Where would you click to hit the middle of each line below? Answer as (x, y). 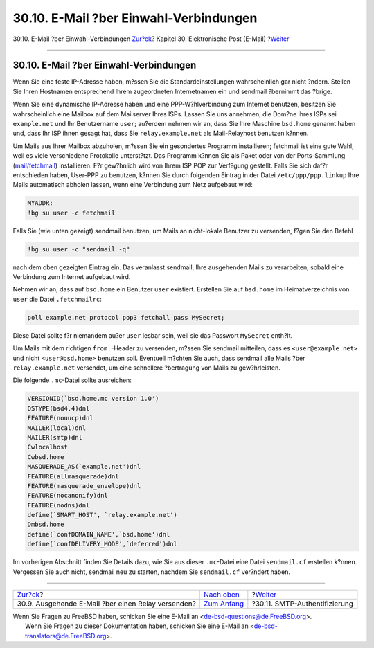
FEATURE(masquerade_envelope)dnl (84, 486)
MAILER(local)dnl (57, 428)
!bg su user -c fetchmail (71, 213)
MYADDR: (40, 203)
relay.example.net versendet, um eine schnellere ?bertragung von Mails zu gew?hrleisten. (146, 368)
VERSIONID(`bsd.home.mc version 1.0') (93, 399)
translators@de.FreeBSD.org (66, 636)
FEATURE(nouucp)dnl (60, 418)
